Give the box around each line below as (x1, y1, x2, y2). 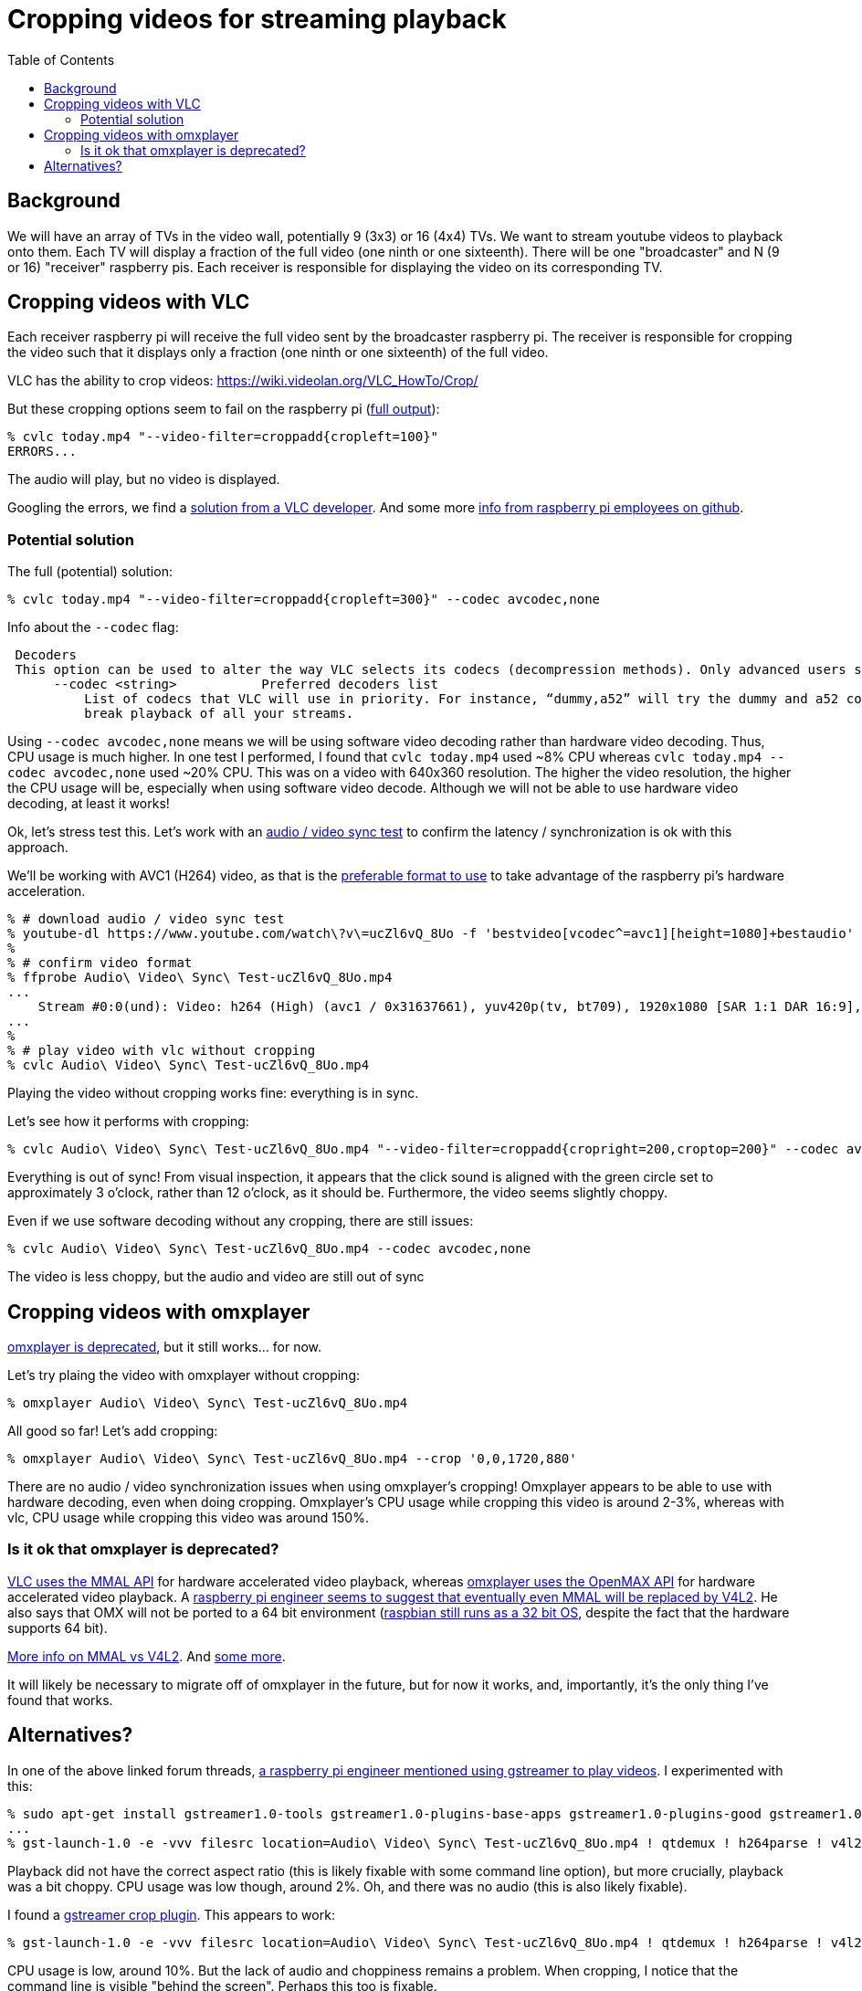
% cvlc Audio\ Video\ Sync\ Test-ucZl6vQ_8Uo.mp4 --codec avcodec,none (7, 1241, 531, 1257)
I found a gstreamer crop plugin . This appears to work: (7, 1906, 335, 1923)
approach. (7, 839, 68, 856)
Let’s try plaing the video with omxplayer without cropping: (7, 1367, 361, 1384)
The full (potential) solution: (7, 564, 173, 580)
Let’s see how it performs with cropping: (7, 1113, 249, 1130)
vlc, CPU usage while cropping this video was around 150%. (7, 1510, 369, 1526)
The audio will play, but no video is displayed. (7, 471, 280, 488)
